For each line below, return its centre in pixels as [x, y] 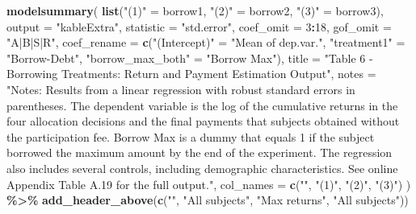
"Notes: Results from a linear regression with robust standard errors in [181, 89]
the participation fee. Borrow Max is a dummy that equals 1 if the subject [191, 136]
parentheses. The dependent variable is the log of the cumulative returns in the [202, 105]
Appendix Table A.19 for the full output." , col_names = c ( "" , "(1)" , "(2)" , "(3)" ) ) [209, 184]
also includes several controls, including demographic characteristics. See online [202, 168]
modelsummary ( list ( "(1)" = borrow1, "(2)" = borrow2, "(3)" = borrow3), [195, 10]
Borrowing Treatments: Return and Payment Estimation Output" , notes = [191, 74]
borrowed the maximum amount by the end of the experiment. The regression [200, 152]
